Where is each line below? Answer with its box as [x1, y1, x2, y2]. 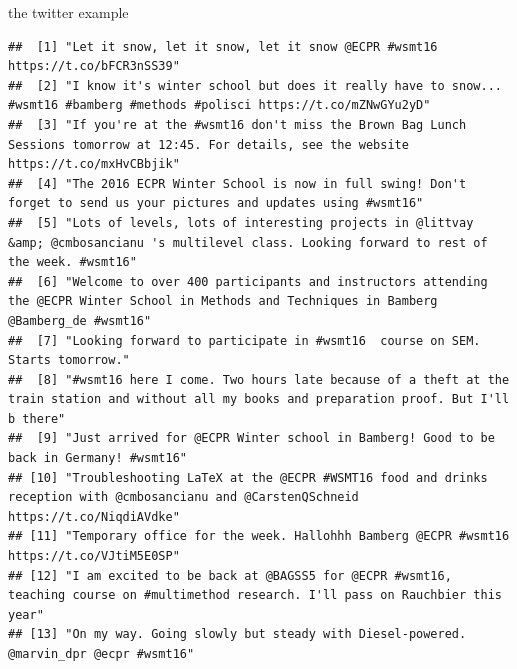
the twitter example [8, 2, 129, 22]
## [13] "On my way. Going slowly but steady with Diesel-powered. [8, 627, 467, 642]
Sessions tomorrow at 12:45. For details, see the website [8, 137, 409, 152]
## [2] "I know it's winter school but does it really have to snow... [8, 78, 502, 93]
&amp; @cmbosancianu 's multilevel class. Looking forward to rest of [8, 235, 488, 250]
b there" [8, 411, 66, 426]
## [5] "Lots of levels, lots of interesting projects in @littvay [8, 215, 474, 230]
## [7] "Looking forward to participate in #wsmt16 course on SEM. [8, 333, 481, 348]
